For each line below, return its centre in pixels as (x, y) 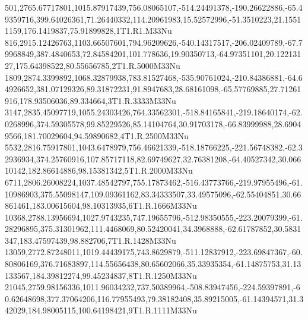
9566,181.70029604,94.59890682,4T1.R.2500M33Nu (97, 135)
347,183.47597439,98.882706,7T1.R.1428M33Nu (91, 240)
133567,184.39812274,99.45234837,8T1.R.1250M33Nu (101, 275)
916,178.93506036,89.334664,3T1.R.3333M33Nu (91, 100)
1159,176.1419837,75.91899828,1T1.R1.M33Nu (88, 31)
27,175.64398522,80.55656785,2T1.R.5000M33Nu (93, 65)
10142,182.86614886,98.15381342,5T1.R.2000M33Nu (99, 170)
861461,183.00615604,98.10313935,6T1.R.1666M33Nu (101, 206)
